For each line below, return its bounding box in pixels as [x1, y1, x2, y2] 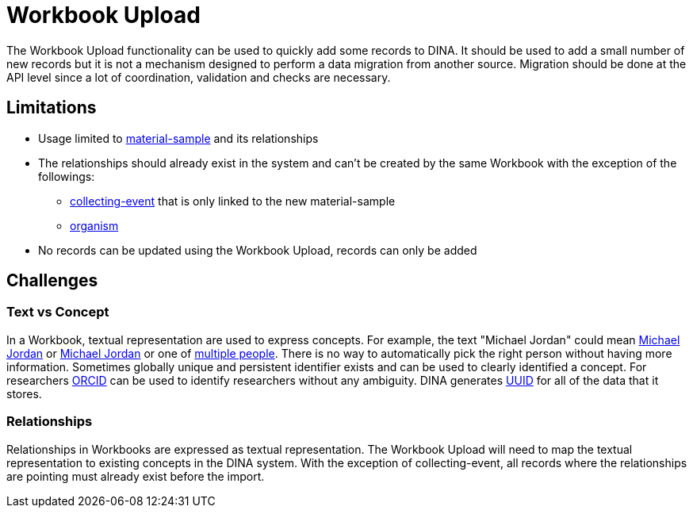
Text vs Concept [6, 304, 109, 320]
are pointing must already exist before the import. [6, 469, 265, 483]
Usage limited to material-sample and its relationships [38, 131, 319, 145]
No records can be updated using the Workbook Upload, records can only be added [38, 243, 477, 257]
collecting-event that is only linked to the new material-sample [70, 194, 396, 208]
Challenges [6, 270, 98, 291]
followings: [38, 169, 95, 183]
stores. [6, 386, 42, 401]
